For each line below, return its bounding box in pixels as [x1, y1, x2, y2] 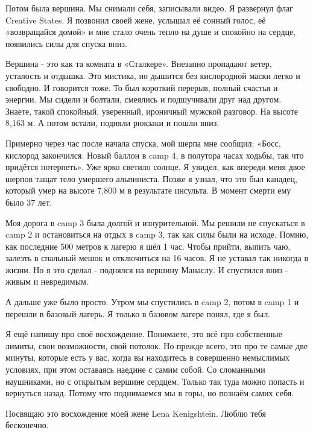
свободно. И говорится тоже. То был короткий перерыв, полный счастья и [5, 81, 278, 93]
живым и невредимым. [5, 275, 89, 288]
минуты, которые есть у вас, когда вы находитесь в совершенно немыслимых [5, 351, 289, 364]
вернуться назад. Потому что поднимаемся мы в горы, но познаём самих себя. [5, 387, 294, 399]
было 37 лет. [5, 195, 52, 208]
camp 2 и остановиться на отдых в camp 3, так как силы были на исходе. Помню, [5, 228, 309, 241]
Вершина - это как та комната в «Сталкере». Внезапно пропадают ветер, [5, 57, 272, 70]
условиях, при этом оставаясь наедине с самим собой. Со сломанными [5, 363, 265, 376]
